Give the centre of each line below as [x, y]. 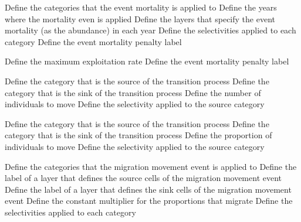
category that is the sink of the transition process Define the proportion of [138, 135]
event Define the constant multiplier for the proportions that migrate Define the [149, 201]
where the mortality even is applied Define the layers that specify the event [140, 18]
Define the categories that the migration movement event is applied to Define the [151, 166]
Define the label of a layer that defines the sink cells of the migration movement [148, 189]
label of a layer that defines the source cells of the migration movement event [143, 178]
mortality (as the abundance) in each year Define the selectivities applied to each [150, 30]
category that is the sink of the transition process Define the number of [133, 92]
